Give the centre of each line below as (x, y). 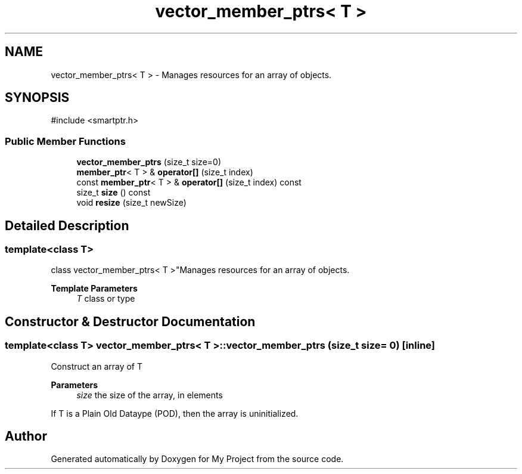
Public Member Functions (65, 141)
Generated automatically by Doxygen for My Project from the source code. (197, 459)
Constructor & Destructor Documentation (130, 321)
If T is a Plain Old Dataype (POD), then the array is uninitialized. (175, 413)
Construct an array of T (97, 366)
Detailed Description (67, 225)
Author (26, 436)
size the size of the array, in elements (150, 395)
